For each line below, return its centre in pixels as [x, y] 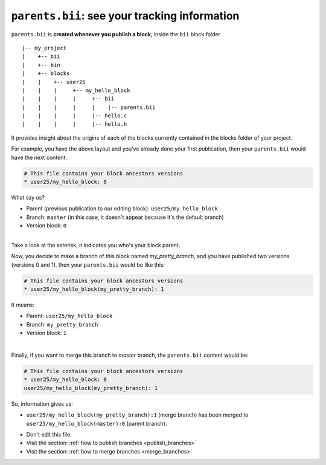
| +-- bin [41, 65]
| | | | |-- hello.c [75, 116]
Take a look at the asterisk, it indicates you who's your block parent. [96, 245]
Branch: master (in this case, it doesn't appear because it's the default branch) [125, 217]
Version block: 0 [46, 226]
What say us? [28, 197]
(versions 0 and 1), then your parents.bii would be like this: [88, 265]
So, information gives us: [42, 404]
